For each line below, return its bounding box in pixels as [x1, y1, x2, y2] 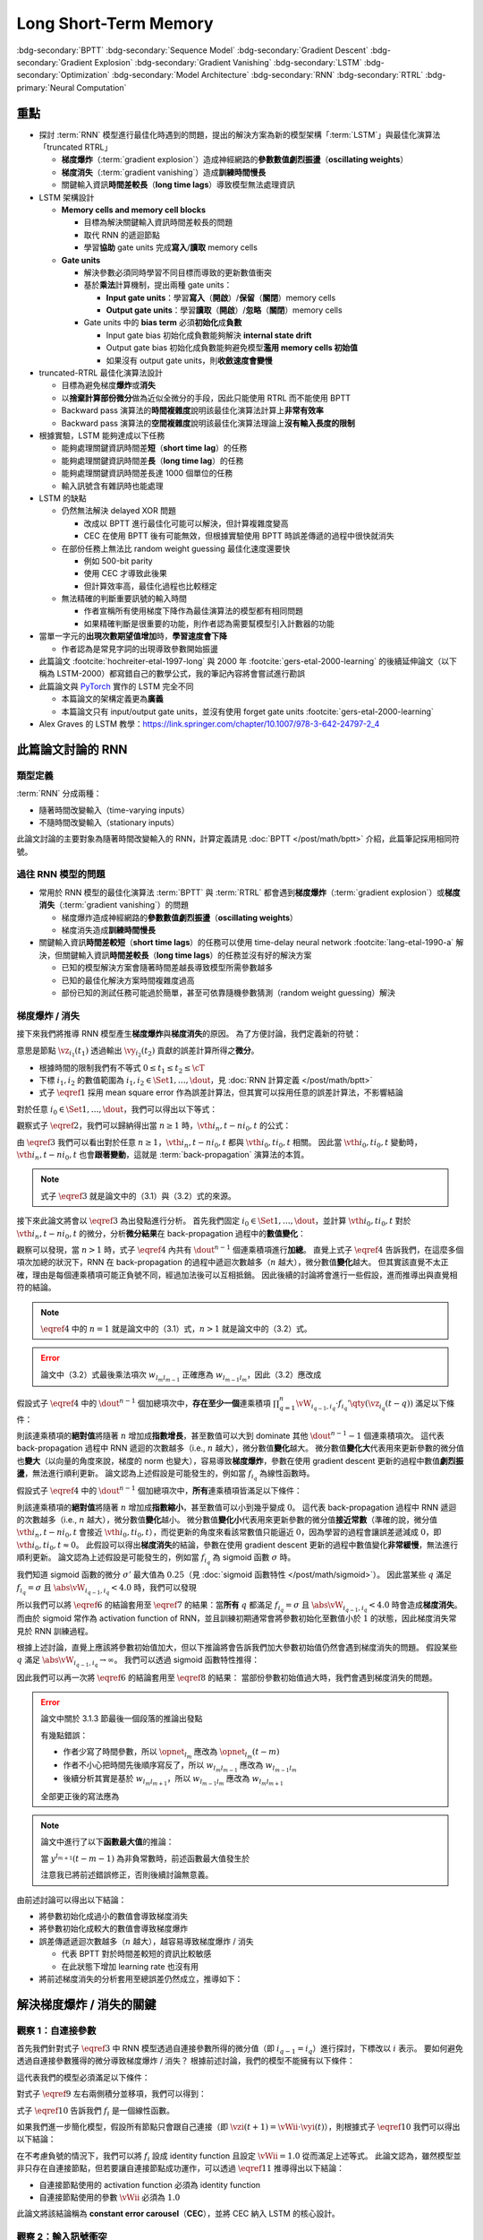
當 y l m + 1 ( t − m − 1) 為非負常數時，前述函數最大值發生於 [40, 1852, 250, 1864]
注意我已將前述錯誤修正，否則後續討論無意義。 [40, 1869, 214, 1881]
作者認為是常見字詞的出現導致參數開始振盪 [61, 643, 218, 654]
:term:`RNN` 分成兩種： [16, 788, 102, 799]
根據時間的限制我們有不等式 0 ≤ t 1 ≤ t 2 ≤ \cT [38, 1062, 205, 1075]
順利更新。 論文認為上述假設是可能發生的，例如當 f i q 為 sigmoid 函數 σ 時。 [16, 1552, 296, 1566]
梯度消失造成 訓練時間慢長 [61, 925, 156, 935]
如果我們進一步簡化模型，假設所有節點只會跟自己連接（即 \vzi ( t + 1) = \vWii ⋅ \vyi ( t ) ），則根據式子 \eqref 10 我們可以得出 [16, 2122, 461, 2132]
